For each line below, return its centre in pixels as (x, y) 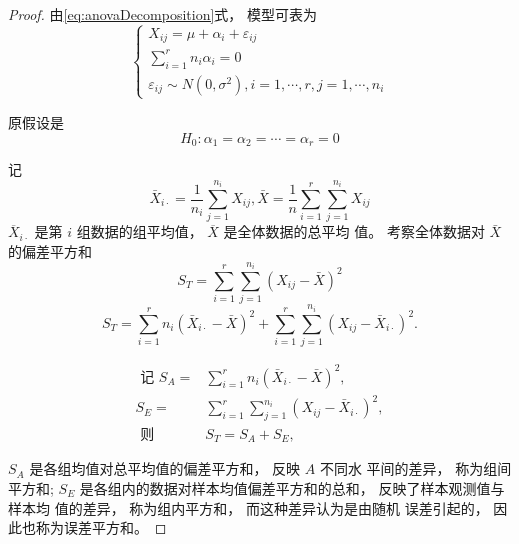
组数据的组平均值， (139, 231)
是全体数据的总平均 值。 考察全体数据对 (354, 231)
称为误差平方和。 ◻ (101, 527)
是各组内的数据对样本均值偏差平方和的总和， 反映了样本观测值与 (292, 488)
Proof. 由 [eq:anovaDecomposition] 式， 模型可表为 (163, 14)
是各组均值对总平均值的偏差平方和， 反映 (165, 468)
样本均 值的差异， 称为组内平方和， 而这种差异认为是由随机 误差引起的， (248, 507)
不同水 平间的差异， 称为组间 (415, 468)
